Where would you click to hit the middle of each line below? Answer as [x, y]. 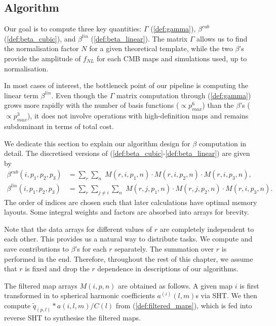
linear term [21, 95]
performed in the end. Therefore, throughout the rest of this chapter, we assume [129, 258]
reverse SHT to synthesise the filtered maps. [72, 317]
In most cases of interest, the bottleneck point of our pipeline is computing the [126, 85]
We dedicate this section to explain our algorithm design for [97, 143]
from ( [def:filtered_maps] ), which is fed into [184, 305]
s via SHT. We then [226, 295]
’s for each [91, 249]
